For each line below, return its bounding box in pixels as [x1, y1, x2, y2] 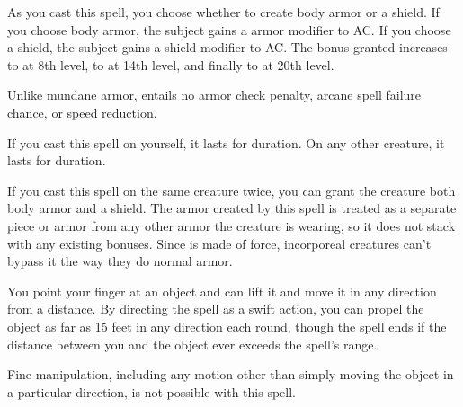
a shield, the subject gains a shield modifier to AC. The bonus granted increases [7, 38, 448, 57]
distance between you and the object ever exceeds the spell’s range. [7, 334, 378, 353]
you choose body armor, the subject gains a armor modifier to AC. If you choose [7, 20, 451, 39]
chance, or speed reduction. [7, 102, 157, 121]
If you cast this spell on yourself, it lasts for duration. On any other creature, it [7, 133, 445, 152]
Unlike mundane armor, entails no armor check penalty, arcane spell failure [7, 85, 422, 104]
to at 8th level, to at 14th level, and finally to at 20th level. [7, 55, 334, 74]
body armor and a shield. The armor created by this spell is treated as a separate [7, 199, 457, 217]
